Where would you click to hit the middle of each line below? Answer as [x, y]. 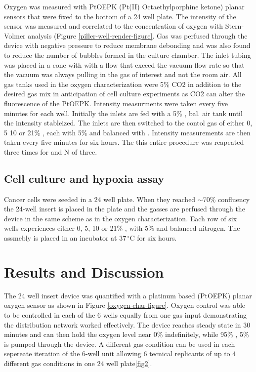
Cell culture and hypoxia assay [84, 178]
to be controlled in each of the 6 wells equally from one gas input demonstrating [126, 314]
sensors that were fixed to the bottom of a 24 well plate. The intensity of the [120, 16]
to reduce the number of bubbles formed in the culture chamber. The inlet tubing [128, 55]
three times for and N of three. [51, 151]
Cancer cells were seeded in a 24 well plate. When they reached [100, 199]
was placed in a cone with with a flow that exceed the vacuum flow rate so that [124, 64]
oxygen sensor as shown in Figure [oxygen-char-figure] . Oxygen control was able [125, 305]
